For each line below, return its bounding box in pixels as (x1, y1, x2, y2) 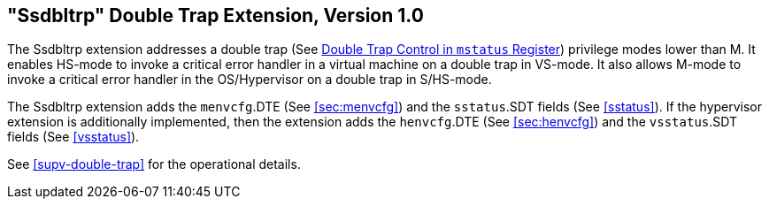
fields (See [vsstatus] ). (7, 129, 140, 145)
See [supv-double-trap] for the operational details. (7, 156, 301, 172)
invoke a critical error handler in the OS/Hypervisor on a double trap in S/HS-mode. (7, 72, 492, 88)
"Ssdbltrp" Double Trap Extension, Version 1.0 (7, 4, 424, 27)
